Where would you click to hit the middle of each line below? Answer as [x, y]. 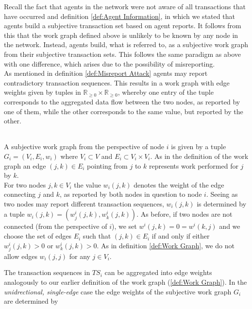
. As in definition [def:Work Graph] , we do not [166, 245]
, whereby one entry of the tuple [166, 92]
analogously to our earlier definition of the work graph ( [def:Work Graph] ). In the [126, 282]
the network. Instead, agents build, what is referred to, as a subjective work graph [126, 44]
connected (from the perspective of [56, 226]
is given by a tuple [199, 146]
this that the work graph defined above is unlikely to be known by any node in [121, 35]
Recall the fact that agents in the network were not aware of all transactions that [125, 6]
